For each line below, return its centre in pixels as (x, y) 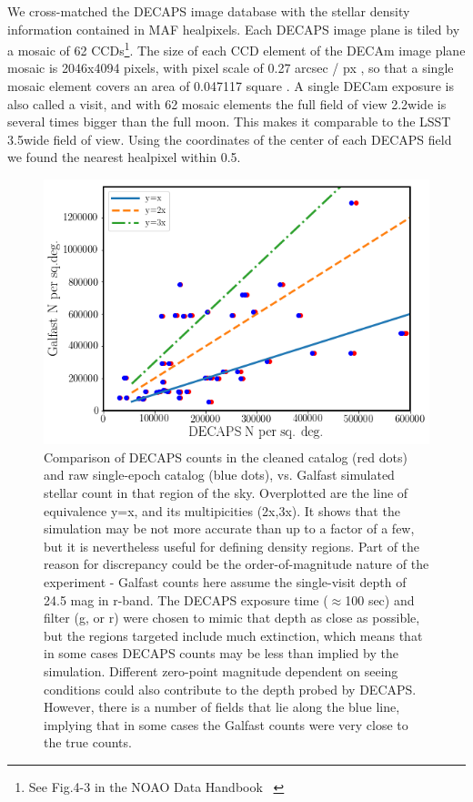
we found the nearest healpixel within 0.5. (124, 157)
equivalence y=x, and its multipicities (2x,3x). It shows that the (222, 510)
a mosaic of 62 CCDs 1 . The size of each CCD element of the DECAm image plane (236, 49)
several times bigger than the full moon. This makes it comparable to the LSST (229, 122)
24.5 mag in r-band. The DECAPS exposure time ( (186, 599)
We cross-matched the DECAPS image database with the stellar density (209, 11)
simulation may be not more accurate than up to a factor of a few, (229, 528)
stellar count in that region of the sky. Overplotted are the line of (226, 492)
